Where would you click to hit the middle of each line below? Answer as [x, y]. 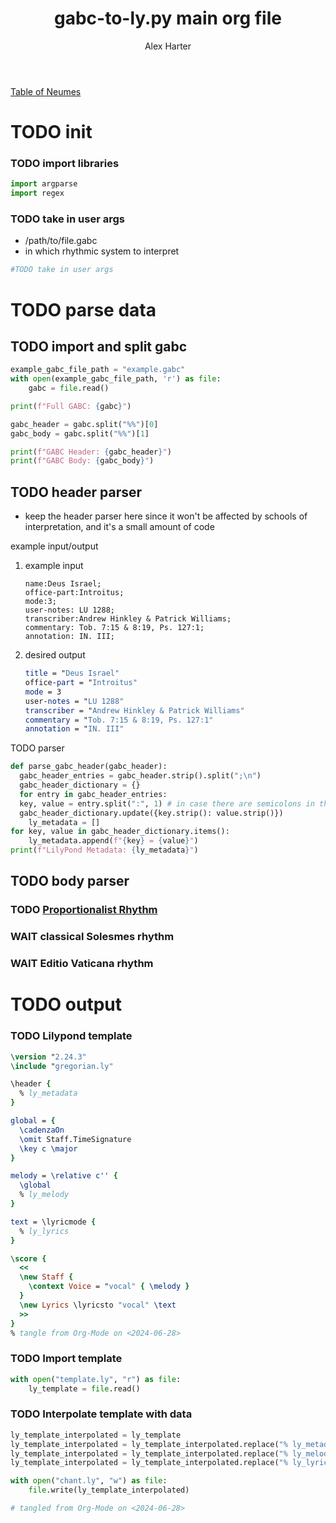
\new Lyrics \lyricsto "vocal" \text [98, 1305]
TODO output [66, 1004]
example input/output [54, 546]
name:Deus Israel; [63, 584]
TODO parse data [83, 309]
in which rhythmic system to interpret [102, 251]
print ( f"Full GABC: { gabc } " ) [71, 406]
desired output [55, 655]
